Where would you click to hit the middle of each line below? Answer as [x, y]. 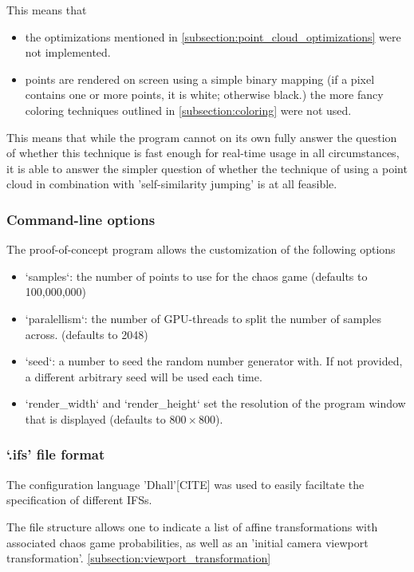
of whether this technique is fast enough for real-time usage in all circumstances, [203, 153]
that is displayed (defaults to [95, 418]
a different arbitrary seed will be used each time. [144, 376]
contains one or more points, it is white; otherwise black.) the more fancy [204, 95]
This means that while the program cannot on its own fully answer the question [202, 137]
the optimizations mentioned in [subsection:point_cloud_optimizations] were [213, 36]
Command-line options [81, 219]
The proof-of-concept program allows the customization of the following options [201, 249]
